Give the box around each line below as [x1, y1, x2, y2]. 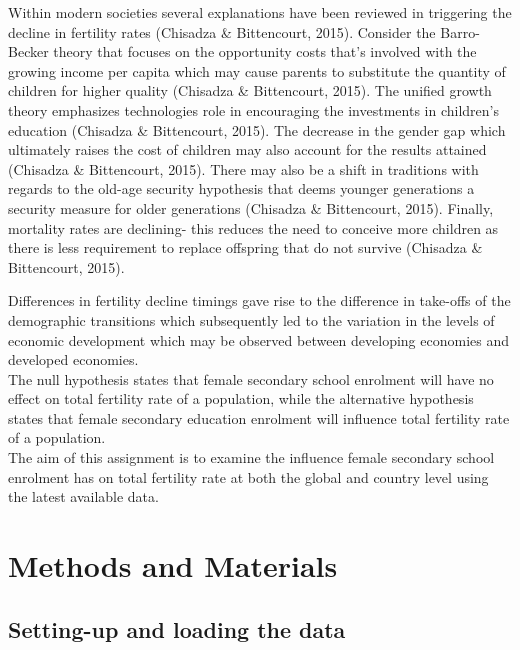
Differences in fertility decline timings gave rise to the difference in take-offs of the [8, 290, 511, 311]
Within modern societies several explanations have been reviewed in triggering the [8, 2, 512, 22]
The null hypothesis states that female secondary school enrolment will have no [8, 368, 494, 389]
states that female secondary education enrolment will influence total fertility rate [8, 407, 510, 428]
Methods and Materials [8, 545, 338, 586]
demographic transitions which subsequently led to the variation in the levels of [8, 309, 495, 330]
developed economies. [8, 349, 139, 370]
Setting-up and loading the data [8, 613, 346, 644]
